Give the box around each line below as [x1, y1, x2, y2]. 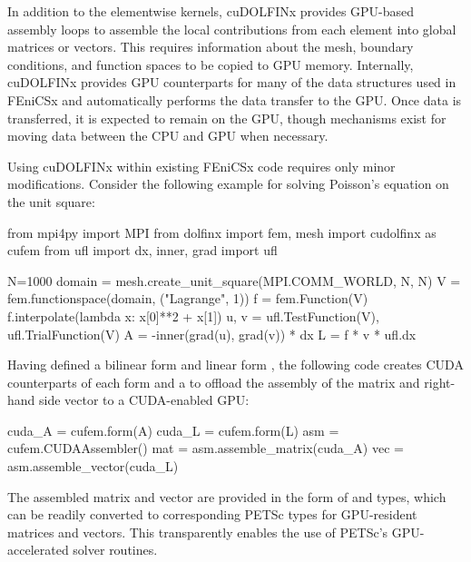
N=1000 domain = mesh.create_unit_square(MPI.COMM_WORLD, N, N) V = [7, 271, 461, 290]
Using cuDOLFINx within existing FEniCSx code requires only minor [7, 156, 396, 175]
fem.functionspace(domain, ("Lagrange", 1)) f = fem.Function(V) [7, 289, 368, 308]
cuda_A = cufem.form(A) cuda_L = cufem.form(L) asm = [7, 420, 339, 439]
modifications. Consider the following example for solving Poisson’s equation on [7, 174, 449, 193]
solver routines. [73, 540, 158, 559]
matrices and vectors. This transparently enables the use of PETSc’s [7, 522, 388, 541]
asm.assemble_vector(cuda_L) [7, 457, 179, 476]
